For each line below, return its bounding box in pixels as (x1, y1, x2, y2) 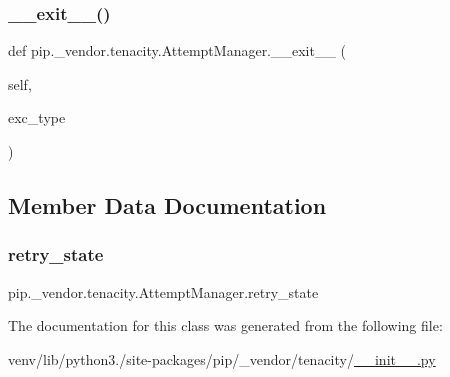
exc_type (8, 107, 66, 128)
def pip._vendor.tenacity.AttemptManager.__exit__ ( (8, 40, 347, 61)
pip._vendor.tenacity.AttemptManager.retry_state (8, 281, 319, 302)
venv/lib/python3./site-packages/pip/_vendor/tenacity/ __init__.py (8, 348, 436, 369)
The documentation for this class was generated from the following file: (8, 315, 443, 336)
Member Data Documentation (8, 189, 327, 220)
